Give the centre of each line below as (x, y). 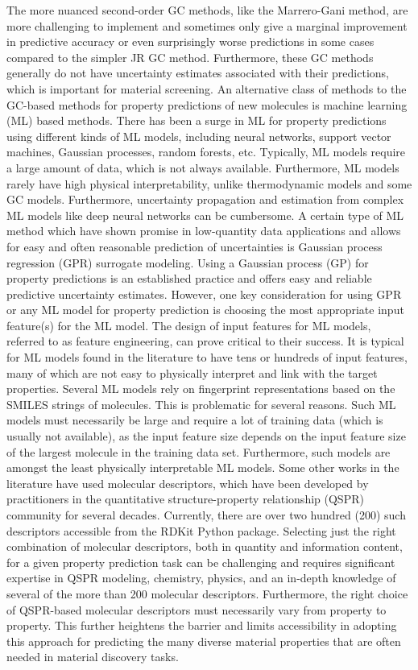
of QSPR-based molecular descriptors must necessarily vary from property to (197, 609)
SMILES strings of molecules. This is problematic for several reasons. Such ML (201, 404)
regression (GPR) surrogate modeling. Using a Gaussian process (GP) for (188, 262)
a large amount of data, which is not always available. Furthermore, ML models (203, 167)
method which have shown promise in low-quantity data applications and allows (204, 231)
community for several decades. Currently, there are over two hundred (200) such (206, 515)
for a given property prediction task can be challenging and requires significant (201, 562)
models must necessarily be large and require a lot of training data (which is (195, 420)
